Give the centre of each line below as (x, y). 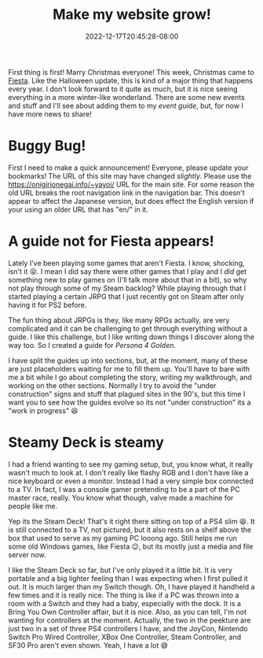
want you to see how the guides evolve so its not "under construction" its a (130, 402)
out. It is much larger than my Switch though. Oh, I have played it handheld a (131, 586)
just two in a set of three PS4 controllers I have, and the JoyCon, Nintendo (128, 628)
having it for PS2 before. (47, 305)
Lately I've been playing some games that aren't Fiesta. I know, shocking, (126, 263)
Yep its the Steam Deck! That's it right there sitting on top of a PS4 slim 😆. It (131, 521)
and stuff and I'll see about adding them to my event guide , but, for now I (126, 105)
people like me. (33, 506)
